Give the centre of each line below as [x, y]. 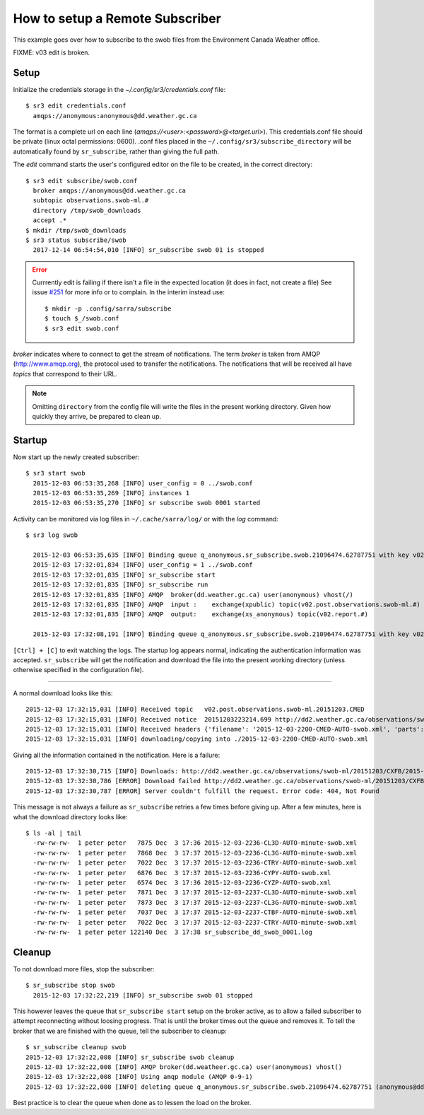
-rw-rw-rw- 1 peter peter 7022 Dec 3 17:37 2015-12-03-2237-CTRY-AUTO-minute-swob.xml [195, 922]
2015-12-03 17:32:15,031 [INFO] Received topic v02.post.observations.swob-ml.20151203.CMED [195, 710]
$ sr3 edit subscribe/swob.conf [82, 181]
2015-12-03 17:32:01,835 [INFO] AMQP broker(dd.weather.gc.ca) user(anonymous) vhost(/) [193, 595]
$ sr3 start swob [55, 473]
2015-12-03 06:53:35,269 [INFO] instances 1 [111, 493]
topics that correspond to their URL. [65, 374]
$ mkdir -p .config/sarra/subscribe [108, 308]
